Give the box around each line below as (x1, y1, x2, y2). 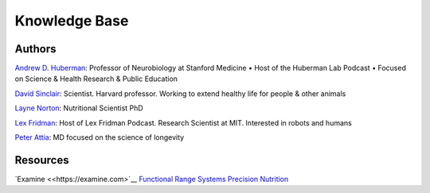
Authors (14, 42, 57, 56)
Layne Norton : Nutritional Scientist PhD (14, 103, 143, 113)
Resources (14, 153, 69, 167)
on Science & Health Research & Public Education (14, 74, 178, 83)
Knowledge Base (14, 12, 129, 29)
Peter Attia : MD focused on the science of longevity (14, 133, 185, 142)
